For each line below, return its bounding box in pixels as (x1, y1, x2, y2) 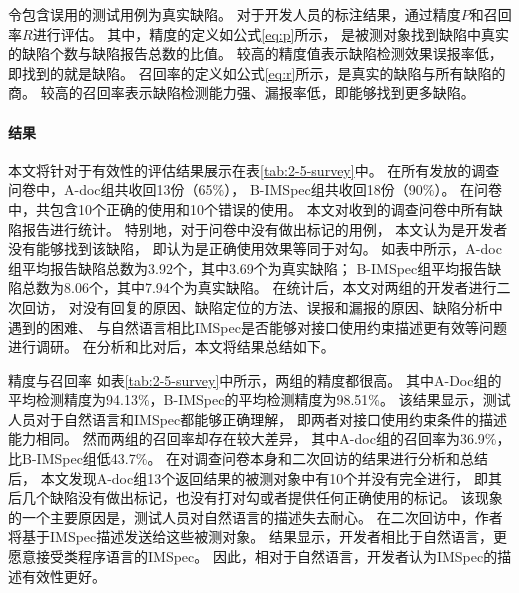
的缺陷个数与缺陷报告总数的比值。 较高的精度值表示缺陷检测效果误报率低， (8, 43, 503, 64)
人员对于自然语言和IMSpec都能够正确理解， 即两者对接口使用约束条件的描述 (8, 408, 507, 429)
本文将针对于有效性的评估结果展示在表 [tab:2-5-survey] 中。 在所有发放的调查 (8, 159, 500, 180)
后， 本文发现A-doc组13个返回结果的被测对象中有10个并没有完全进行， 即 (8, 467, 488, 488)
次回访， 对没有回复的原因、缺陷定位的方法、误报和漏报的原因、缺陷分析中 (8, 296, 503, 317)
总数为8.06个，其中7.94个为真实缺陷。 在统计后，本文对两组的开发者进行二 (21, 277, 511, 298)
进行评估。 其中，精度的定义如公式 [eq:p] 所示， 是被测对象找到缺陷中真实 (32, 23, 510, 44)
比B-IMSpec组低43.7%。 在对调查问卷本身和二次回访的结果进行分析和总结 (8, 448, 489, 469)
